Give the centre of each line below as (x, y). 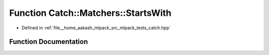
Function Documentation (49, 42)
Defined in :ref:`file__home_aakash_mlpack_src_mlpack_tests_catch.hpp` (96, 28)
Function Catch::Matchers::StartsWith (90, 13)
